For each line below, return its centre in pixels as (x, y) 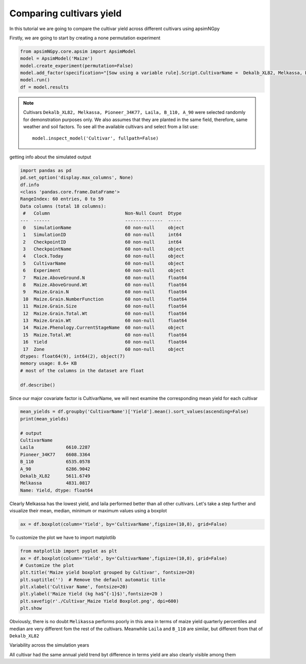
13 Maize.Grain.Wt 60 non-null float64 (105, 321)
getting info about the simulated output (50, 157)
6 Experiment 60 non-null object (104, 270)
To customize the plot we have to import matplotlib (63, 538)
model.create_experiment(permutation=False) (77, 66)
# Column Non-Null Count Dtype (103, 214)
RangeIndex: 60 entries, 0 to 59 (62, 199)
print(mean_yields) (44, 419)
